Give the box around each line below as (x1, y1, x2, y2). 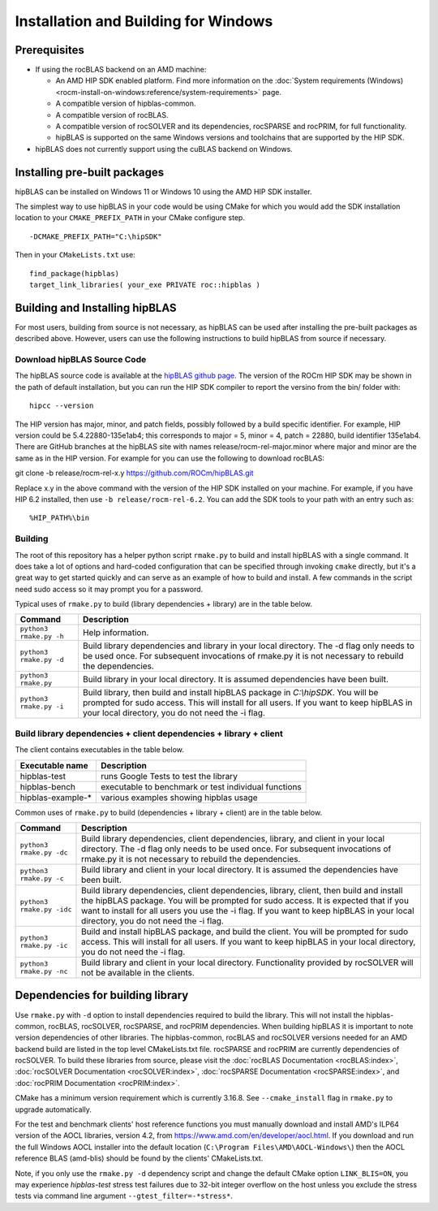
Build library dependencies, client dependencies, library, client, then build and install (81, 885, 403, 897)
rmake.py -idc (19, 906, 72, 914)
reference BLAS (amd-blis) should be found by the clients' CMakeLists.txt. (15, 1153, 264, 1163)
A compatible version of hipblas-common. (55, 98, 196, 109)
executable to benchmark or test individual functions (100, 781, 302, 792)
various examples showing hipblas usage (100, 792, 259, 803)
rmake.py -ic (19, 941, 68, 950)
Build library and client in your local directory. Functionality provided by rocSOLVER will (81, 957, 414, 968)
